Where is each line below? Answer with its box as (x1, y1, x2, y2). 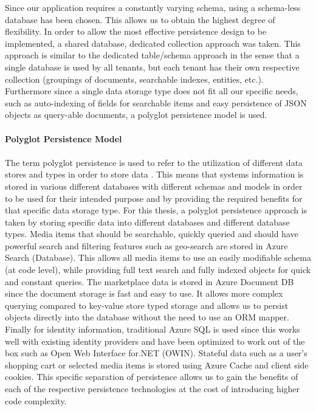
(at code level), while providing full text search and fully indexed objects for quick (5, 263, 311, 276)
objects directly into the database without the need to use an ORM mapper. (5, 311, 289, 323)
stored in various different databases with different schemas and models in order (5, 179, 303, 192)
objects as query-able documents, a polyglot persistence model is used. (5, 108, 267, 121)
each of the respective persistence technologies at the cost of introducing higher (5, 382, 300, 395)
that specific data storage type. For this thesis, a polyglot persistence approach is (5, 204, 307, 216)
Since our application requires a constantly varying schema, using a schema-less (5, 1, 301, 13)
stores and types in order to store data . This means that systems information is (5, 168, 304, 181)
